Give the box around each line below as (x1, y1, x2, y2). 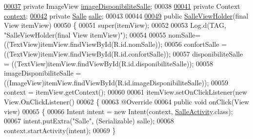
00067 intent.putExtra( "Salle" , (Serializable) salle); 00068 (4, 116, 174, 126)
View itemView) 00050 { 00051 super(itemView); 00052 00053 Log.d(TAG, (4, 20, 226, 30)
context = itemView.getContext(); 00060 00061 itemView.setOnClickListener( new (4, 87, 247, 97)
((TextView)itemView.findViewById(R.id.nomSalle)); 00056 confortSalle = (4, 39, 227, 49)
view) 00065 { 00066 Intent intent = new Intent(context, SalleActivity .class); (4, 106, 233, 116)
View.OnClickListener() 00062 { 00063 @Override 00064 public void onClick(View (4, 96, 249, 106)
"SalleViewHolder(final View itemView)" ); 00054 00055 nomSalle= (4, 29, 201, 40)
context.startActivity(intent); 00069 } (4, 125, 116, 135)
